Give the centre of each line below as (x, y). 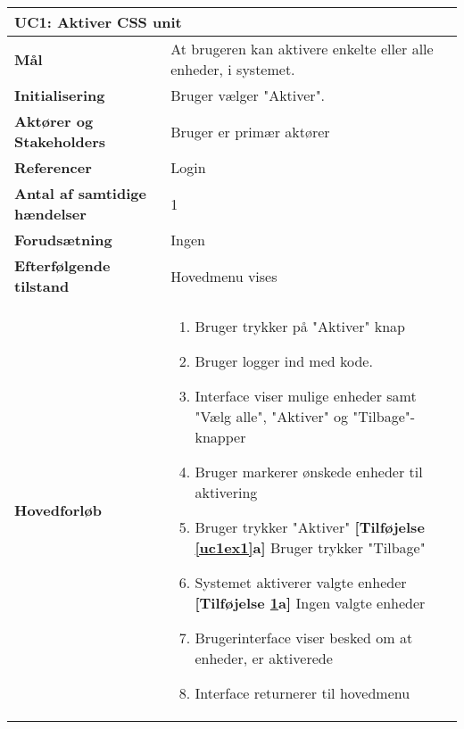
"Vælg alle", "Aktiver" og (271, 416)
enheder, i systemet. (233, 69)
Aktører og (54, 121)
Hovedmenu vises (224, 276)
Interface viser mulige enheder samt (306, 396)
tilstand (42, 286)
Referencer (53, 167)
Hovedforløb (58, 509)
